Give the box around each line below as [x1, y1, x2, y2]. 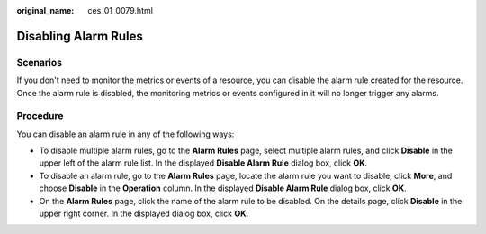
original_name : [16, 5, 75, 15]
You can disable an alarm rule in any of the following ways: [16, 129, 235, 139]
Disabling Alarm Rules [16, 28, 143, 44]
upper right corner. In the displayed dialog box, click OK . [39, 208, 249, 220]
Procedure [16, 110, 64, 122]
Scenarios [16, 56, 63, 68]
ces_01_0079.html [87, 5, 153, 15]
